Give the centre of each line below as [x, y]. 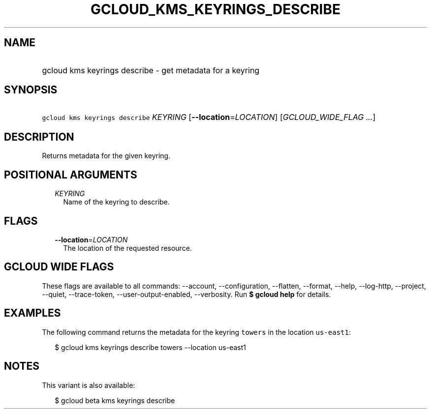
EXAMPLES [32, 313]
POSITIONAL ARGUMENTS [71, 175]
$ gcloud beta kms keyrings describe [115, 400]
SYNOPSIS [31, 90]
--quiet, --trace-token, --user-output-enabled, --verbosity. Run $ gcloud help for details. [186, 294]
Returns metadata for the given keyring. [106, 156]
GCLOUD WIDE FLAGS [59, 267]
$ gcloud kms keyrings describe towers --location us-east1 [150, 347]
